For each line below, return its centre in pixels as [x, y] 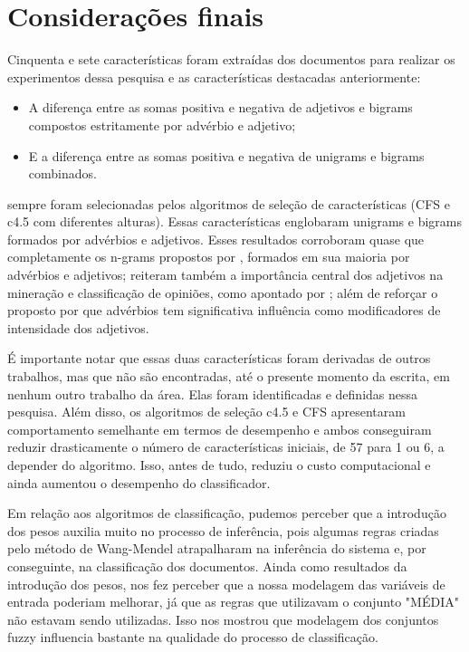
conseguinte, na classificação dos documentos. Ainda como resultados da [207, 566]
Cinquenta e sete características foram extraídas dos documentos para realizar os [231, 59]
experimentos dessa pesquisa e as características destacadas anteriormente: [214, 77]
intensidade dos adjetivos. [78, 327]
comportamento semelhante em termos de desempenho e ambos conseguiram [220, 429]
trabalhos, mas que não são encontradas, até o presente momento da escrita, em [229, 376]
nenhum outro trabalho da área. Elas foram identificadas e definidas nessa [213, 393]
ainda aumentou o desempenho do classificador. [139, 482]
